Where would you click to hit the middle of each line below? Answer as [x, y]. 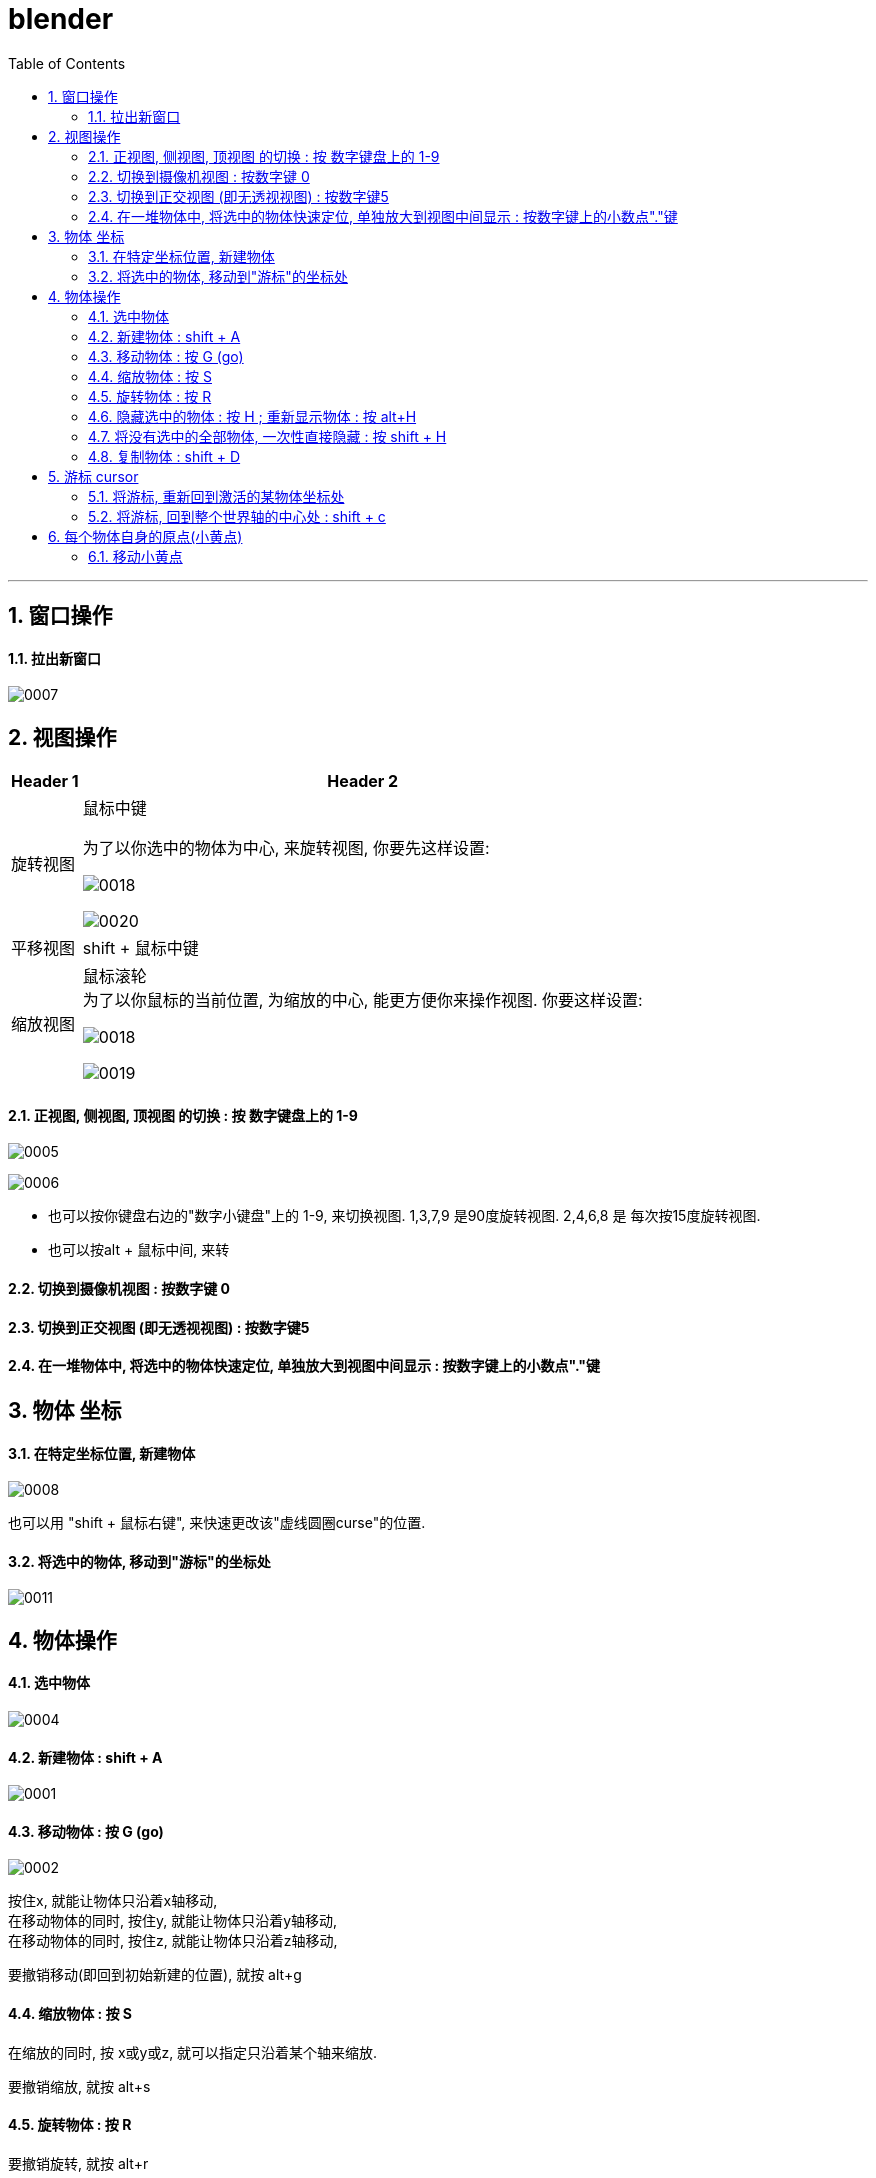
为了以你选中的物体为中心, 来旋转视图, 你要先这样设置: [286, 848]
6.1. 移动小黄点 [135, 556]
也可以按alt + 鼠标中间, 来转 [139, 1250]
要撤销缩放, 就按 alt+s [79, 2086]
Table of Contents [67, 63]
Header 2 [363, 781]
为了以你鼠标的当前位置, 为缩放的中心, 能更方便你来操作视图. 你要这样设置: [362, 1000]
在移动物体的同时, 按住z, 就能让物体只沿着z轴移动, [173, 1941]
